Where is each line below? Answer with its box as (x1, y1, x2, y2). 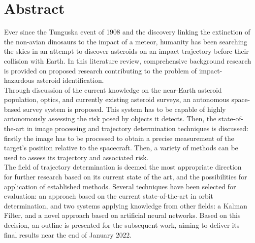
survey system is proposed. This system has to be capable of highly (23, 104, 226, 114)
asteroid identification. (36, 75, 104, 85)
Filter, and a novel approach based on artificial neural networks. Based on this (4, 210, 241, 220)
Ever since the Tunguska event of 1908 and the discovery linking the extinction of (4, 27, 251, 37)
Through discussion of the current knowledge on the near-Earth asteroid (4, 84, 222, 95)
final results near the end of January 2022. (4, 229, 132, 240)
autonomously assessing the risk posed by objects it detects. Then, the (4, 113, 217, 124)
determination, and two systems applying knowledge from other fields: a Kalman (4, 200, 247, 210)
